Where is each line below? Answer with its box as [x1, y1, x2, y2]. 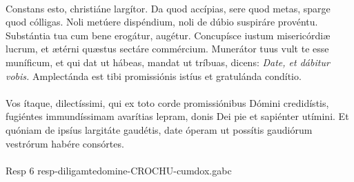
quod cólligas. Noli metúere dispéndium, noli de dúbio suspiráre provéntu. [6, 14, 318, 29]
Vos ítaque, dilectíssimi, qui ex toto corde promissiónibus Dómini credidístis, [6, 95, 329, 110]
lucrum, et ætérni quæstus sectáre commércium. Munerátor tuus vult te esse [6, 41, 329, 56]
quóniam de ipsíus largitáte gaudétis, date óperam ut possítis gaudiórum [6, 122, 313, 136]
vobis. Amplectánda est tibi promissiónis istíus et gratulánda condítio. [6, 68, 302, 83]
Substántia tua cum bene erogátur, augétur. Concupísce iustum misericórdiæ [6, 28, 331, 42]
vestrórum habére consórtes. [6, 136, 124, 150]
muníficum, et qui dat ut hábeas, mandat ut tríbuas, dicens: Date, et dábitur [6, 54, 330, 69]
